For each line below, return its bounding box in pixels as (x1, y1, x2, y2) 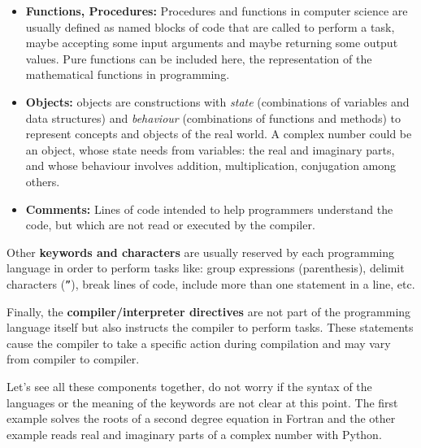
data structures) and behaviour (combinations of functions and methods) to (25, 109, 401, 126)
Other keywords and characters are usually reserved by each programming (7, 243, 394, 260)
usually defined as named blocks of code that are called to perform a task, (25, 18, 395, 35)
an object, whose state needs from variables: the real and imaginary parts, (25, 141, 395, 158)
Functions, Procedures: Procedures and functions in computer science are (25, 2, 408, 19)
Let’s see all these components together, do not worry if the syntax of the (7, 377, 372, 394)
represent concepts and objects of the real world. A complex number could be (25, 125, 412, 142)
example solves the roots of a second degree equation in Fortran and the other (7, 410, 396, 427)
